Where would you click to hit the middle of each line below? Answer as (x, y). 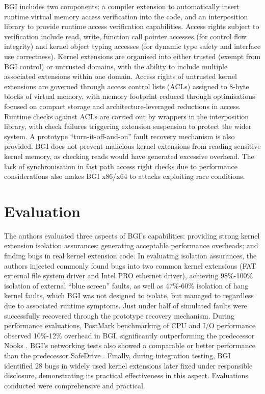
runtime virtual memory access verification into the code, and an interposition (126, 16)
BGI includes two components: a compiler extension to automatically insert (122, 6)
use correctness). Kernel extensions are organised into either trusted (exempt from (132, 56)
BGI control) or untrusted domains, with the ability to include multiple (116, 66)
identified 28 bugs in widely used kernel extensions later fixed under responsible (128, 365)
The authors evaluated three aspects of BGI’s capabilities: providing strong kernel (132, 235)
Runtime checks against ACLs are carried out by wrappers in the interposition (127, 116)
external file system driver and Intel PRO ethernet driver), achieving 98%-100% (129, 275)
